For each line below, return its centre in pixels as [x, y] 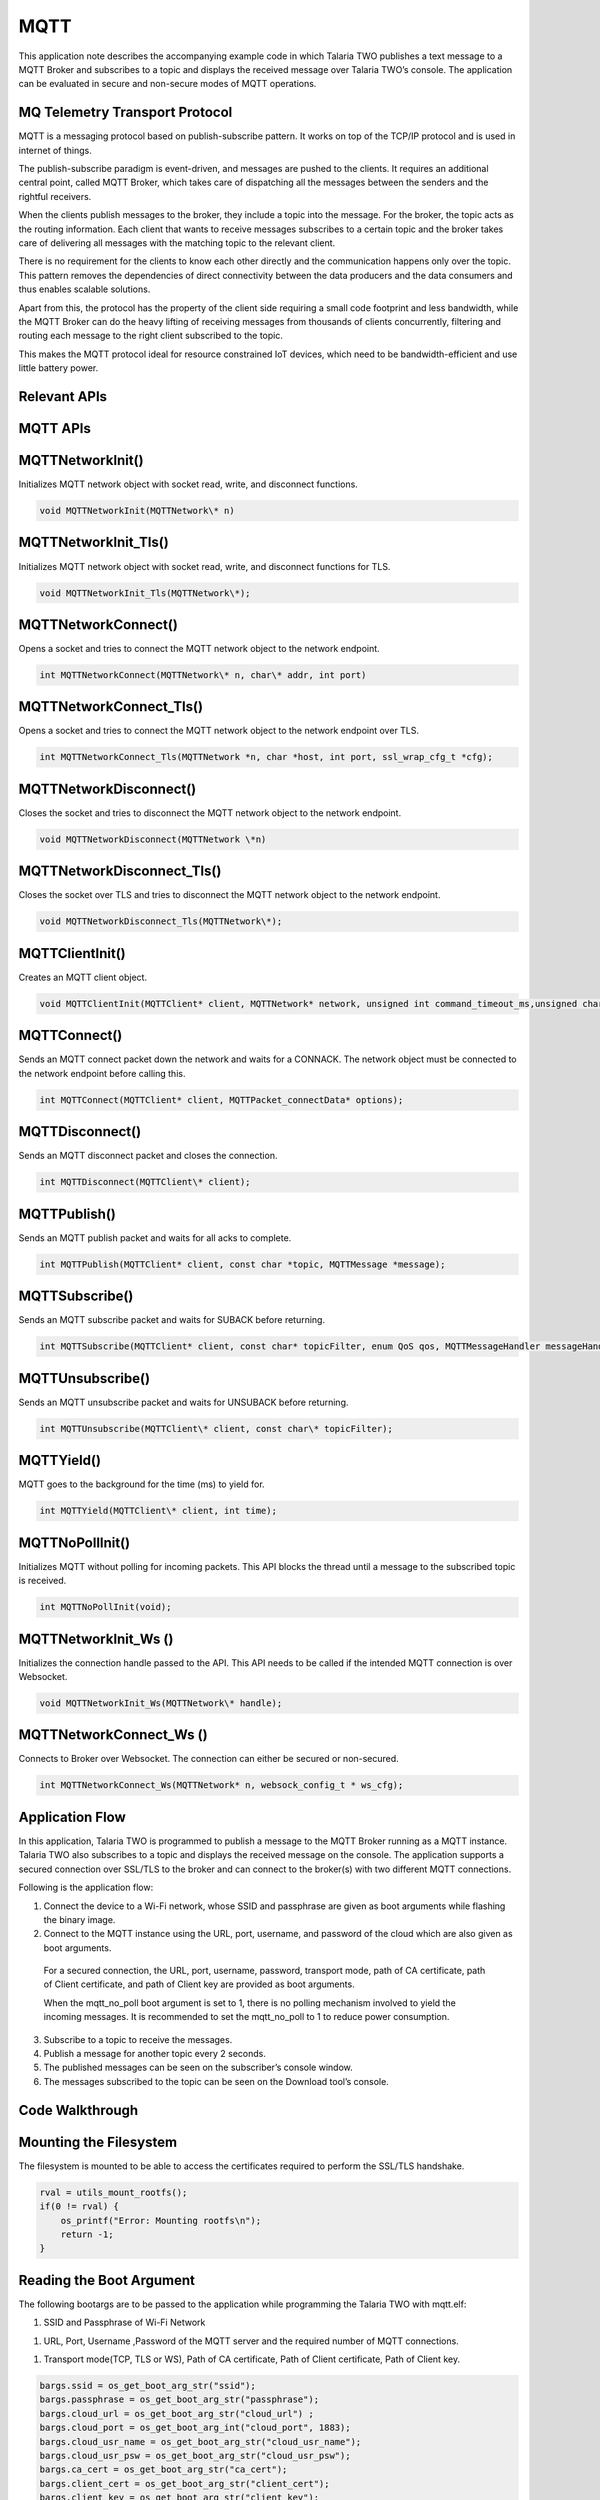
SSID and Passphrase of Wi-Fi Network [124, 2322]
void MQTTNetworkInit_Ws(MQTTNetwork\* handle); [161, 1703]
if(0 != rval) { [79, 2206]
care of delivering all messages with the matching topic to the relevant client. [177, 242]
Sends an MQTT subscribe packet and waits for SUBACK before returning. [171, 1320]
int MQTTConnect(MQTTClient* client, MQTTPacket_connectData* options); [221, 1099]
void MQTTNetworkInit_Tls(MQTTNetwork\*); [145, 593]
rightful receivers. [55, 196]
